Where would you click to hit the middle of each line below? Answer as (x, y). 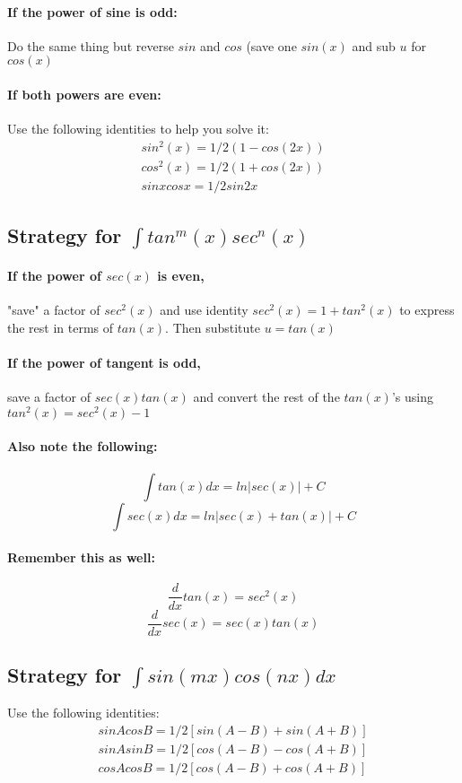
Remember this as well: (81, 557)
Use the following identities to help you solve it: (138, 129)
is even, (181, 276)
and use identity (204, 310)
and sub (374, 45)
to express (427, 310)
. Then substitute (213, 327)
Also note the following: (83, 446)
